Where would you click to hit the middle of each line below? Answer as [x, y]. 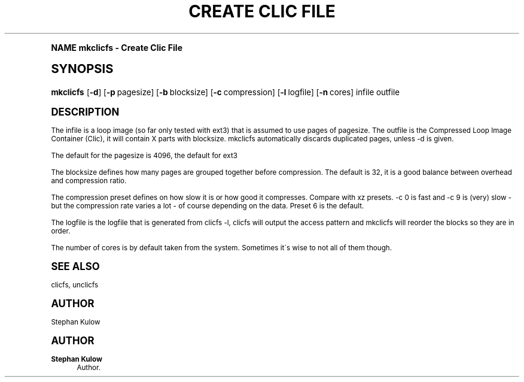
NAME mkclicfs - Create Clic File [117, 47]
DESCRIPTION [85, 112]
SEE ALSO [75, 266]
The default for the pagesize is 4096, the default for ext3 [144, 155]
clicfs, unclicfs [75, 285]
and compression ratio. [89, 181]
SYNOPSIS [82, 68]
